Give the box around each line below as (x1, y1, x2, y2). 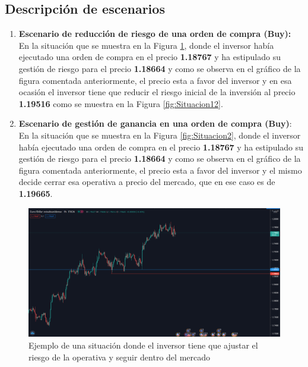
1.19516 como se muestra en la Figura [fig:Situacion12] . (18, 97, 223, 109)
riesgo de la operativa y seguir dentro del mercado (28, 350, 210, 363)
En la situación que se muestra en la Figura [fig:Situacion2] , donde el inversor (18, 128, 301, 141)
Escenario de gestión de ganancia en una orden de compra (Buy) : (18, 117, 292, 130)
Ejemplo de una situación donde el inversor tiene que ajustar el (28, 339, 258, 352)
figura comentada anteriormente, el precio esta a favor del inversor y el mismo (18, 164, 302, 176)
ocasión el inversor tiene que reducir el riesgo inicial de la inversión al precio (18, 86, 296, 98)
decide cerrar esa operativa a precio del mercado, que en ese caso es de (18, 175, 275, 188)
